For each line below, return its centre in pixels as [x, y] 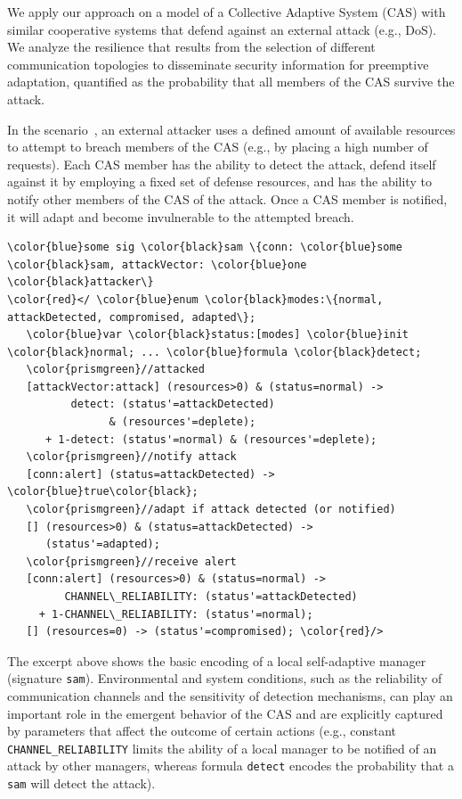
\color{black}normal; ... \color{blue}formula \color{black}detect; [215, 352]
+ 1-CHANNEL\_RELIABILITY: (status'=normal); [176, 614]
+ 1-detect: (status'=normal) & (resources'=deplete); [211, 439]
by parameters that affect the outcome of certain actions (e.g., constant [202, 731]
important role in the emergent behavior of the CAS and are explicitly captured [225, 713]
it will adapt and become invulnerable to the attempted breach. [181, 216]
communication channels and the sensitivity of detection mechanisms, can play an [230, 696]
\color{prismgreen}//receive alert [131, 561]
